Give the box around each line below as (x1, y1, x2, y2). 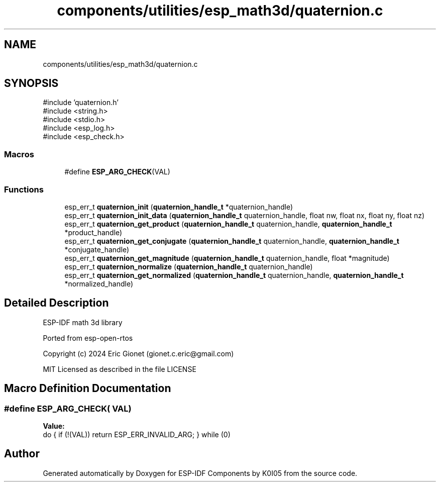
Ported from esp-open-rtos (43, 333, 133, 342)
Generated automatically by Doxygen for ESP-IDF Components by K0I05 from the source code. (43, 468, 358, 477)
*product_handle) (64, 228, 123, 237)
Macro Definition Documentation (4, 382, 171, 395)
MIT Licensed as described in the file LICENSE (43, 364, 196, 373)
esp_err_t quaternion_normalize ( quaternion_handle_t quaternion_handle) (64, 262, 313, 271)
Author (4, 447, 40, 460)
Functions (4, 184, 44, 195)
